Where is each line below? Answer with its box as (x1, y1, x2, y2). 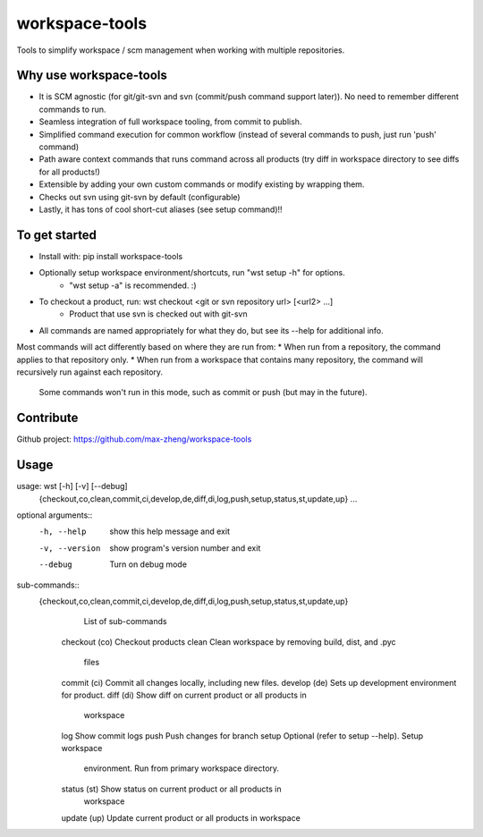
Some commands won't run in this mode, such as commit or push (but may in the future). (38, 387, 368, 398)
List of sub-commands (83, 616, 167, 627)
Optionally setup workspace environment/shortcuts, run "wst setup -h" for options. (38, 267, 345, 278)
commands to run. (38, 104, 106, 114)
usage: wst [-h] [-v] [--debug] (16, 481, 129, 492)
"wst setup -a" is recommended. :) (69, 280, 197, 291)
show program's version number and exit (109, 542, 261, 554)
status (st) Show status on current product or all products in (61, 783, 282, 794)
